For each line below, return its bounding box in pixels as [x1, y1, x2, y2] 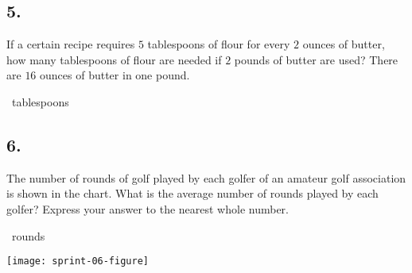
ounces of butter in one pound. [40, 67, 190, 83]
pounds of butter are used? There [234, 51, 398, 67]
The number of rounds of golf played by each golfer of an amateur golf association [6, 169, 406, 186]
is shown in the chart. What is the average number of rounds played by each [6, 185, 379, 202]
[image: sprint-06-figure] [6, 256, 149, 267]
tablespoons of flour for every [147, 36, 290, 52]
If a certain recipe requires [6, 36, 135, 52]
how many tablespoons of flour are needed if [6, 51, 222, 67]
